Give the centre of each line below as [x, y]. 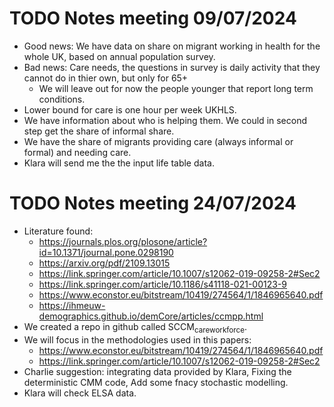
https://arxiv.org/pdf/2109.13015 [104, 263]
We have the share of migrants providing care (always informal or [158, 141]
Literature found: [58, 231]
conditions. [62, 99]
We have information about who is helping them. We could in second [165, 120]
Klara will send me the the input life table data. [119, 163]
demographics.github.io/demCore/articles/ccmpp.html [151, 316]
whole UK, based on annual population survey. [119, 56]
